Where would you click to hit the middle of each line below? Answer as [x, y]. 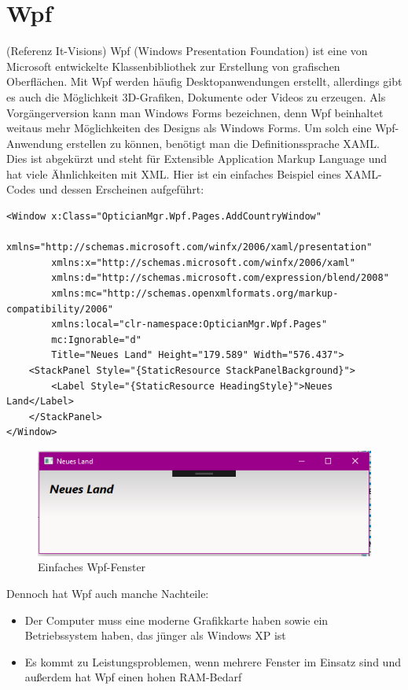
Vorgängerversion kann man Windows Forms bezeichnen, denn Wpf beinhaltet [195, 112]
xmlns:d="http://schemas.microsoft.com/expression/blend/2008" [220, 278]
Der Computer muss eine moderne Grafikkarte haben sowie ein [176, 620]
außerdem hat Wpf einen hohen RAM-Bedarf [133, 677]
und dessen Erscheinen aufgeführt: [121, 189]
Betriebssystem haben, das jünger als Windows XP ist [155, 635]
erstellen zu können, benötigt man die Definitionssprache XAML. [223, 143]
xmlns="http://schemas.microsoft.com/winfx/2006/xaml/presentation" [189, 247]
